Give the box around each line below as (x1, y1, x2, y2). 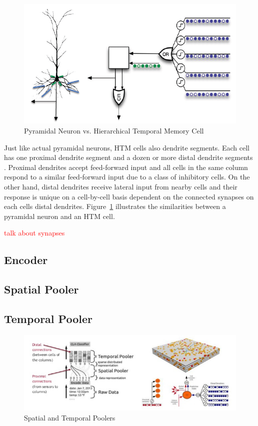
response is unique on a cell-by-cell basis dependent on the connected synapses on (4, 191, 254, 201)
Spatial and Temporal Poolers (24, 412, 115, 422)
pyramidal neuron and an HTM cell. (4, 210, 115, 221)
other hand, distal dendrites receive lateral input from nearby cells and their (4, 181, 237, 191)
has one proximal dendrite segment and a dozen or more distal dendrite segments (4, 152, 253, 162)
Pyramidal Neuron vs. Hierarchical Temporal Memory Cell (24, 125, 204, 135)
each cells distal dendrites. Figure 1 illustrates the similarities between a (4, 201, 226, 211)
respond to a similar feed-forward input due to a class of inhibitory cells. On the (4, 171, 250, 182)
